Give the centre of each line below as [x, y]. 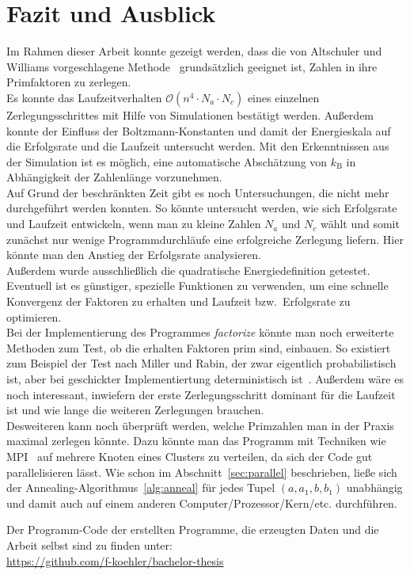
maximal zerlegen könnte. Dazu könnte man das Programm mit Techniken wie [196, 441]
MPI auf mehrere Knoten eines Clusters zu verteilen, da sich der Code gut [190, 456]
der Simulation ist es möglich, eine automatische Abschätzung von [167, 161]
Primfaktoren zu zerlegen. [69, 82]
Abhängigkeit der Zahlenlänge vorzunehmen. [114, 177]
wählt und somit [360, 224]
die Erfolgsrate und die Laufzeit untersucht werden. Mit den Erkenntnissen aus [198, 146]
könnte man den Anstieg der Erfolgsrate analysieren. [134, 255]
